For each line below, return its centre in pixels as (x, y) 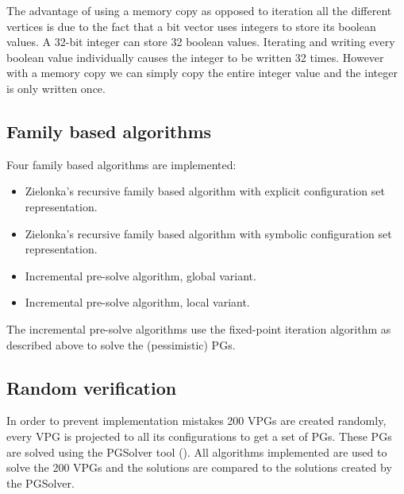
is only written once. (56, 88)
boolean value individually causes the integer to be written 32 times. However (195, 57)
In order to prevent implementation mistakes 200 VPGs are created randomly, (196, 421)
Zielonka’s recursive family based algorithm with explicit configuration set (205, 191)
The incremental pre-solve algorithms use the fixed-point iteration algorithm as (199, 328)
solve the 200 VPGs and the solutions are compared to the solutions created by (199, 467)
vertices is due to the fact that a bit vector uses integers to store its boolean (191, 26)
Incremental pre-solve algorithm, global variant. (140, 275)
